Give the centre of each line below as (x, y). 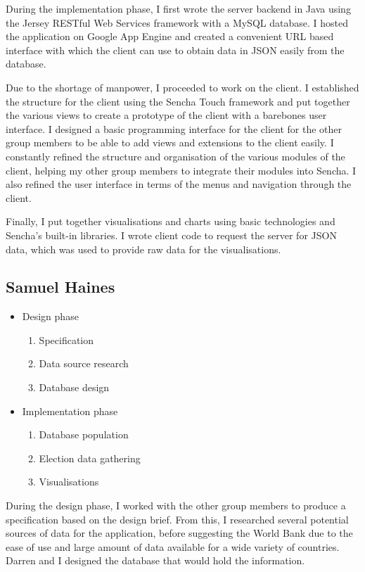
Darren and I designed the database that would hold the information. (155, 560)
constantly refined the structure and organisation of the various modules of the (175, 156)
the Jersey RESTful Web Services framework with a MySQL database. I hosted (177, 22)
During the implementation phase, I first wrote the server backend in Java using (178, 8)
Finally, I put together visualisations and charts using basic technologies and (171, 221)
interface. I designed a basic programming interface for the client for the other (174, 128)
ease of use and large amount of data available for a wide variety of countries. (173, 546)
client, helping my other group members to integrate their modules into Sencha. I (181, 170)
